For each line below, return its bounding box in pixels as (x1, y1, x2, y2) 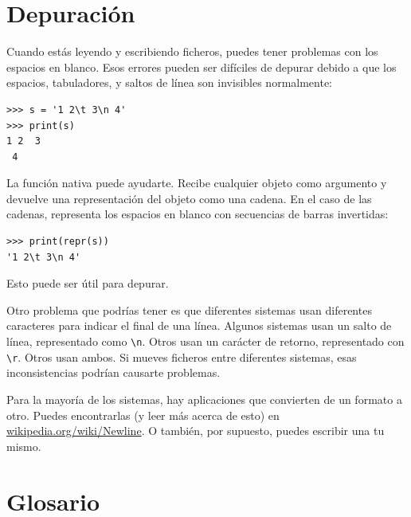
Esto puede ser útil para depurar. (6, 275, 169, 292)
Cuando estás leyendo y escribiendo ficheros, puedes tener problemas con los (6, 43, 378, 60)
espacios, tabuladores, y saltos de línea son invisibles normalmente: (6, 74, 333, 91)
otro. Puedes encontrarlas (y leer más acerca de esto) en (6, 406, 280, 423)
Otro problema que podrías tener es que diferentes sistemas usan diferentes (6, 301, 372, 318)
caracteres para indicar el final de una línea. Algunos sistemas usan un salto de (6, 317, 392, 334)
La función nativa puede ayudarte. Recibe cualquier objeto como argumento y (6, 174, 387, 191)
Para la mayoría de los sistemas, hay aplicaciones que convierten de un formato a (6, 390, 402, 407)
